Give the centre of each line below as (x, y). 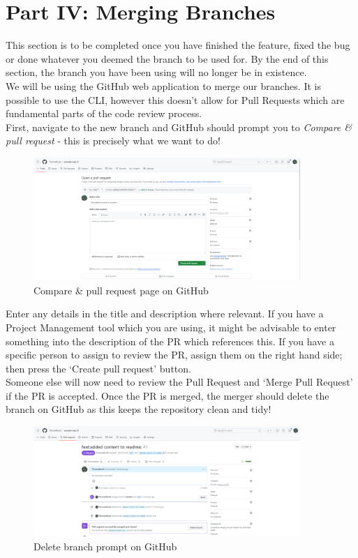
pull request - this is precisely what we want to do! (113, 141)
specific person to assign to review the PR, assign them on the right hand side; (174, 355)
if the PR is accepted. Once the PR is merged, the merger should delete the (167, 395)
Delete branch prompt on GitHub (105, 546)
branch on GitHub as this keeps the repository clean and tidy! (139, 409)
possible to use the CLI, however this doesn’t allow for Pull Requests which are (175, 99)
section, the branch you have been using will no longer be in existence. (156, 72)
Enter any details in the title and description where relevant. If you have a (165, 314)
